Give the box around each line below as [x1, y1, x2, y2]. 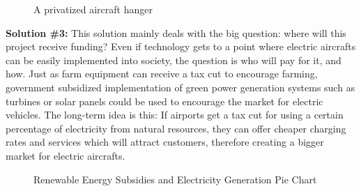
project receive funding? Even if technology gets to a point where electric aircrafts [6, 39, 356, 54]
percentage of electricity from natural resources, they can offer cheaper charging [6, 121, 346, 135]
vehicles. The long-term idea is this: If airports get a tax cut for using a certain [6, 107, 344, 122]
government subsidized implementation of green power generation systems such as [6, 79, 355, 94]
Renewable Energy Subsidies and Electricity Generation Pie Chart [33, 171, 317, 186]
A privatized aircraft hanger [33, 2, 153, 16]
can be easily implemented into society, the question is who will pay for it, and [6, 52, 341, 67]
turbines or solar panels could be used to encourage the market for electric [6, 93, 323, 108]
